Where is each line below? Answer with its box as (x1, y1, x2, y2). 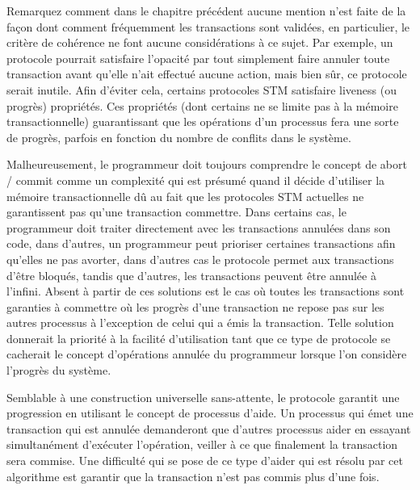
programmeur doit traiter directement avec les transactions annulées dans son (6, 219, 391, 236)
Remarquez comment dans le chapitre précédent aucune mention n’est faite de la (6, 2, 406, 19)
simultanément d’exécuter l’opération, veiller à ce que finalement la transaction (6, 436, 398, 453)
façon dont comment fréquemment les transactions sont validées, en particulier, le (6, 18, 410, 35)
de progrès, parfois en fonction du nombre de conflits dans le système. (6, 128, 351, 145)
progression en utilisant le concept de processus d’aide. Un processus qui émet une (6, 404, 414, 421)
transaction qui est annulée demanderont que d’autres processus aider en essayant (6, 420, 411, 437)
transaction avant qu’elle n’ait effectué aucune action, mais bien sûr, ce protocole (6, 65, 407, 82)
